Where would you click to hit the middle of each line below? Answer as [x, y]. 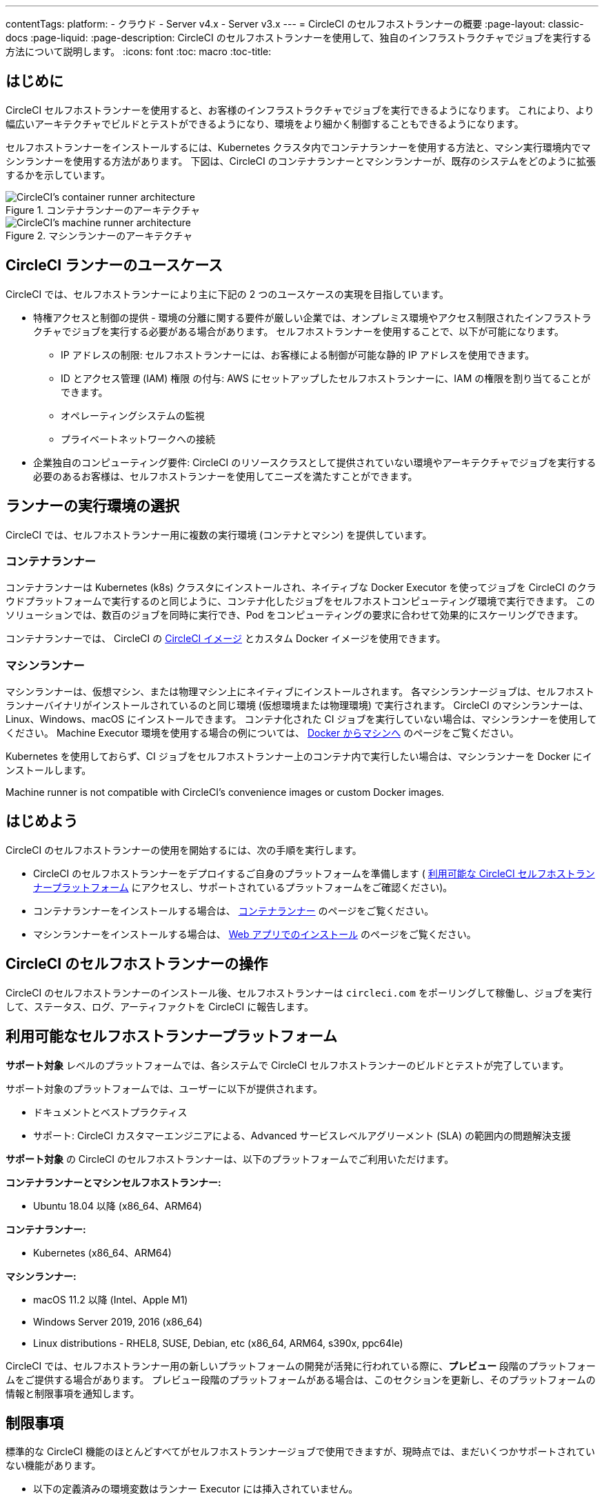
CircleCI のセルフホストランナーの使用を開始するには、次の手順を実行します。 [184, 850]
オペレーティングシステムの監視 [133, 415]
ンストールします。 [49, 770]
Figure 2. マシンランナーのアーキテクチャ [99, 235]
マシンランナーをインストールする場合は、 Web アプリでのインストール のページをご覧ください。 [255, 934]
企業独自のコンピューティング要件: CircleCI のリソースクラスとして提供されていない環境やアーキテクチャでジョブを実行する [315, 462]
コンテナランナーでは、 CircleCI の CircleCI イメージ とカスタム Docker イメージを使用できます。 [226, 639]
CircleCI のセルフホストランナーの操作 [137, 964]
